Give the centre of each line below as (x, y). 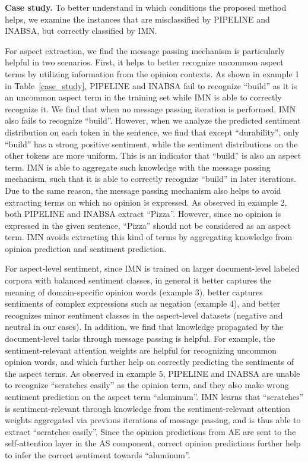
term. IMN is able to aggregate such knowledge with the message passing (138, 167)
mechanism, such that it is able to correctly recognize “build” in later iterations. (150, 179)
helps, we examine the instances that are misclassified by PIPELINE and (137, 19)
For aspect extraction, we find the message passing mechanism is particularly (145, 50)
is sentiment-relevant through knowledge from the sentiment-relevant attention (148, 408)
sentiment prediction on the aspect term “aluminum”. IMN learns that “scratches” (154, 396)
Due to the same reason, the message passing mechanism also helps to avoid (143, 190)
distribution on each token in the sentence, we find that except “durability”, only (152, 132)
